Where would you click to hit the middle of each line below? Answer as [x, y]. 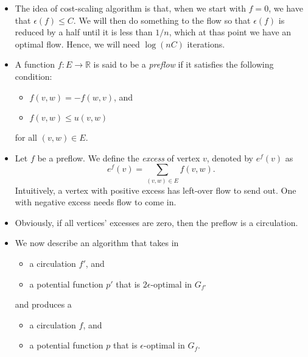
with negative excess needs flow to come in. [96, 202]
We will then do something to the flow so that [165, 20]
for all [26, 137]
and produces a [43, 304]
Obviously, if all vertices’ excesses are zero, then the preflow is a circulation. [156, 222]
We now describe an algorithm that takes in [97, 243]
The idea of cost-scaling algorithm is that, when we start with [130, 8]
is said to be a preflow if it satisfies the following [184, 64]
